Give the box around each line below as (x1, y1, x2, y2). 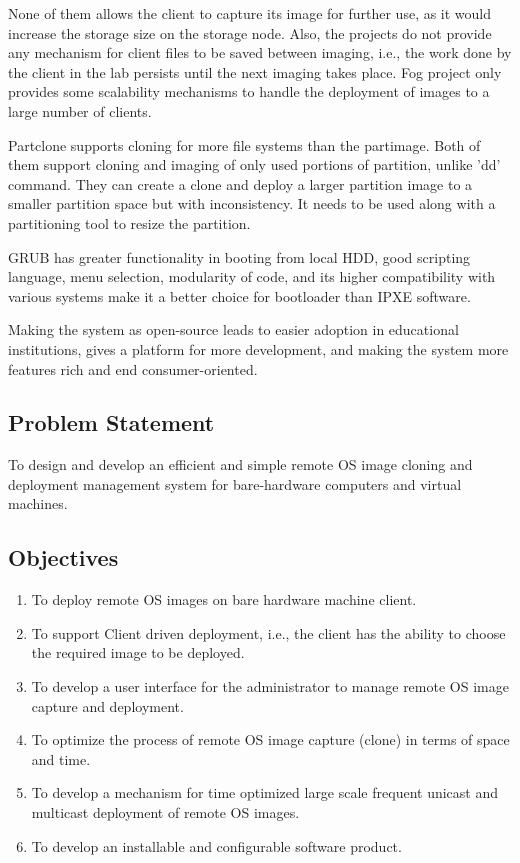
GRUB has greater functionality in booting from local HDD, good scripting (8, 246, 471, 267)
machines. (8, 493, 68, 514)
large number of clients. (8, 100, 152, 121)
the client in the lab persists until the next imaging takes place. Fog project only (8, 61, 502, 82)
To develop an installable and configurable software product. (31, 835, 402, 856)
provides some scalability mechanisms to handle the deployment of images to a (8, 81, 490, 102)
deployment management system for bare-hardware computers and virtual (8, 473, 462, 494)
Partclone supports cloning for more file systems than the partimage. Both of (8, 134, 481, 155)
